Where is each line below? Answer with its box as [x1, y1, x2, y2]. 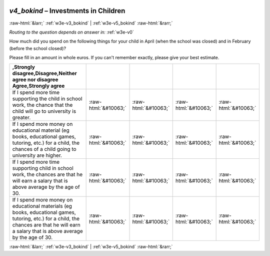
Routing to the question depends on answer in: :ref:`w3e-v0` [9, 29, 134, 35]
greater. [12, 114, 31, 121]
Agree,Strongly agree [12, 83, 65, 90]
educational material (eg [12, 127, 69, 134]
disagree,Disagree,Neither [12, 70, 77, 77]
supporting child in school [12, 165, 73, 172]
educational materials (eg [12, 203, 72, 210]
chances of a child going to [12, 146, 77, 153]
